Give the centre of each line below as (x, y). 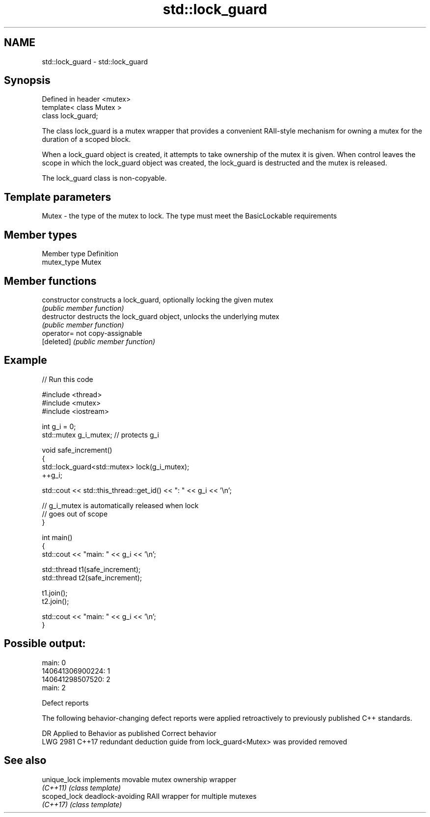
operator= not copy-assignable (92, 333)
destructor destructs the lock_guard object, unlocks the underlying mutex (161, 316)
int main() (57, 537)
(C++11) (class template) (81, 788)
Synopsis (27, 81)
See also (25, 761)
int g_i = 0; (59, 426)
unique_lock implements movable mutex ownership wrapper (139, 779)
